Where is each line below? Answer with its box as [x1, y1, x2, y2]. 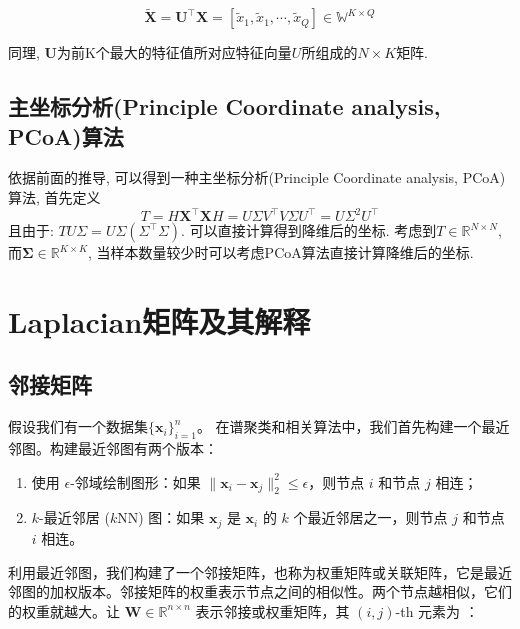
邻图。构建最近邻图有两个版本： [8, 438, 218, 459]
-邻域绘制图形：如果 [70, 471, 201, 492]
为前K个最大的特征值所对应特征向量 [56, 42, 292, 63]
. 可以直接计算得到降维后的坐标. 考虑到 [181, 220, 437, 241]
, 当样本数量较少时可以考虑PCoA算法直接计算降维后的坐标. [88, 242, 474, 263]
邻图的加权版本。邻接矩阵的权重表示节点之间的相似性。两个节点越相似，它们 [8, 581, 512, 602]
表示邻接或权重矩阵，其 [195, 600, 350, 621]
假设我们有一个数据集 [8, 416, 148, 437]
